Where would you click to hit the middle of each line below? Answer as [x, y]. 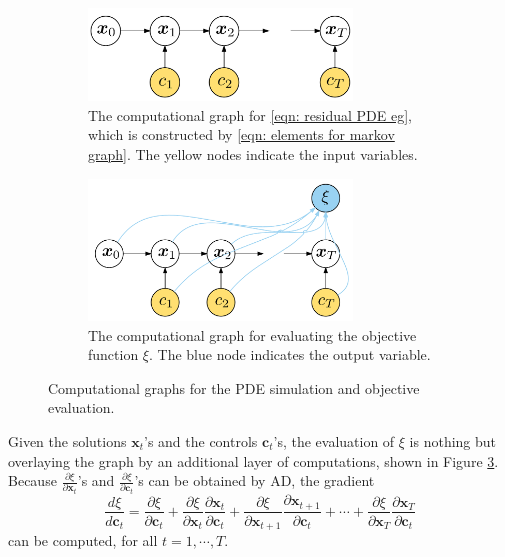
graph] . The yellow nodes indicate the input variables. [253, 154]
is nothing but [453, 440]
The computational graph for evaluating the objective [252, 334]
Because [32, 480]
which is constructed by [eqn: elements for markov [241, 134]
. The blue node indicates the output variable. [290, 354]
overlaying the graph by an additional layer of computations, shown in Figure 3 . [253, 460]
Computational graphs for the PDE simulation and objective [234, 387]
